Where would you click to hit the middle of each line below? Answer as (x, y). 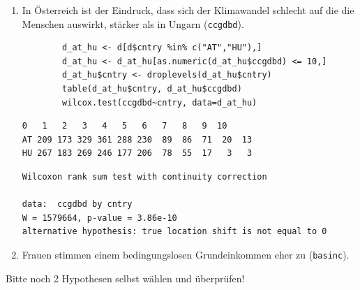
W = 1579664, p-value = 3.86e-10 (99, 218)
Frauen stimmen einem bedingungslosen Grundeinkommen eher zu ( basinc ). (186, 254)
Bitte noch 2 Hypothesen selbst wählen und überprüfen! (125, 278)
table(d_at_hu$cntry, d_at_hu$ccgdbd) (152, 89)
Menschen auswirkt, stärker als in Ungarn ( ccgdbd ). (133, 23)
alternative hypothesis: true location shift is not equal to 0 (174, 232)
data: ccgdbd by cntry (77, 204)
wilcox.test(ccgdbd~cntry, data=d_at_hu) (160, 102)
